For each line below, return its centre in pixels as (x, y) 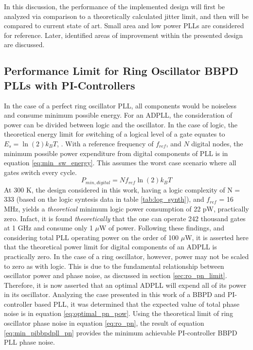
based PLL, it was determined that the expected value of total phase (137, 304)
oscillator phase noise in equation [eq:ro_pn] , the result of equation (104, 323)
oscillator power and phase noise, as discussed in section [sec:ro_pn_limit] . (116, 275)
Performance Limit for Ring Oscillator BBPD (121, 71)
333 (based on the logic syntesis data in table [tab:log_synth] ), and (104, 199)
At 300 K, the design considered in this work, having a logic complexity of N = (122, 189)
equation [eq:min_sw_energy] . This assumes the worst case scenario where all (120, 163)
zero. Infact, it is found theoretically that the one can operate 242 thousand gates (125, 218)
